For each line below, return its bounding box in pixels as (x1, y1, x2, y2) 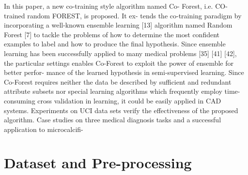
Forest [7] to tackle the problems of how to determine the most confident (4, 29, 220, 39)
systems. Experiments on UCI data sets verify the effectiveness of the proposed (4, 105, 238, 115)
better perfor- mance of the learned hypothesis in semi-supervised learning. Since (4, 67, 244, 77)
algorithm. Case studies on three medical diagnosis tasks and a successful (4, 115, 221, 125)
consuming (4, 95, 35, 105)
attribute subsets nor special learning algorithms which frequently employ (4, 86, 222, 96)
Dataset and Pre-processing (4, 152, 192, 172)
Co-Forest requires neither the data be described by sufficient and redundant (4, 76, 232, 87)
